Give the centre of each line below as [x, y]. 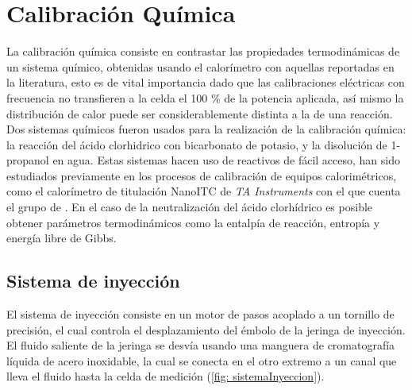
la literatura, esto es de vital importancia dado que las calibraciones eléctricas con [206, 82]
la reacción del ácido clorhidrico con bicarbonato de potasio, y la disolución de [197, 144]
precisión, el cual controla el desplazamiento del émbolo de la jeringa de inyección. [206, 329]
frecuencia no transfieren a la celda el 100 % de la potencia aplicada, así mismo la [205, 97]
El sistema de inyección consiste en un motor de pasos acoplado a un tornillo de [200, 314]
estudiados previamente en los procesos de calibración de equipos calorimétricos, [202, 175]
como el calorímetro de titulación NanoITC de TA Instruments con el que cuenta [204, 191]
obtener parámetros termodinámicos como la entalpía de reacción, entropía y [193, 222]
